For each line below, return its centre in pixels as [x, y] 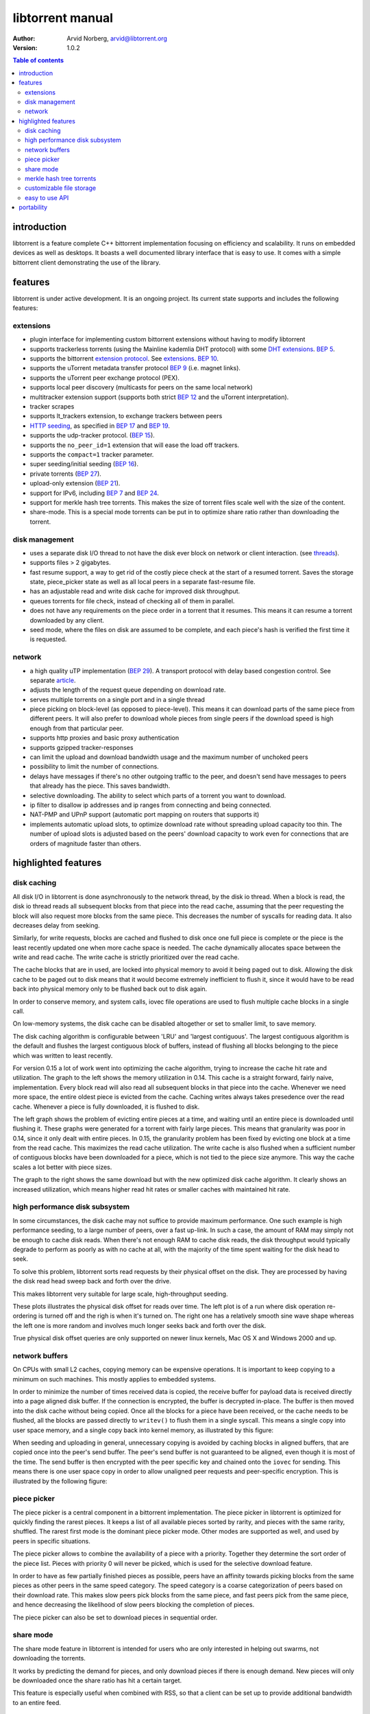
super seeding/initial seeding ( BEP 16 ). [84, 464]
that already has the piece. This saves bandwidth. [100, 786]
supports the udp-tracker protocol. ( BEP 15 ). [92, 435]
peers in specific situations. [51, 1541]
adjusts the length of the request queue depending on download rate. [128, 690]
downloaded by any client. [67, 620]
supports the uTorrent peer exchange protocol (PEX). [104, 378]
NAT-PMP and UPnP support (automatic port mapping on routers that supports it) [145, 814]
